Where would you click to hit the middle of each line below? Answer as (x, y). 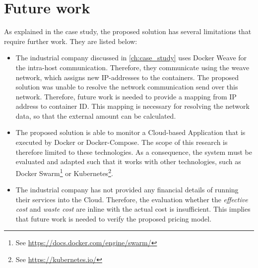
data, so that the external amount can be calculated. (96, 115)
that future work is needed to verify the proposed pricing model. (114, 218)
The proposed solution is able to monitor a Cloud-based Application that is (130, 132)
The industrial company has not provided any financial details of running (127, 190)
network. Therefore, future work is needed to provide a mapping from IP (126, 96)
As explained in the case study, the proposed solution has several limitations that (128, 31)
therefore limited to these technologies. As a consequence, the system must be (134, 152)
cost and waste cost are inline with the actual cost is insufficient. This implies (133, 209)
